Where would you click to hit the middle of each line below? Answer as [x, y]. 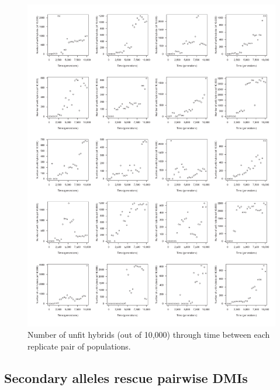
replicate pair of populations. [79, 346]
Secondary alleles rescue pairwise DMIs [126, 378]
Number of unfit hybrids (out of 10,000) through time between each [149, 335]
